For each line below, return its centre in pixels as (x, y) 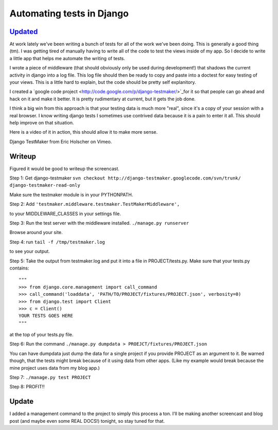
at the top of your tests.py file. (41, 335)
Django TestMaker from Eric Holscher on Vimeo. (61, 141)
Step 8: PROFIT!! (27, 387)
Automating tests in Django (69, 13)
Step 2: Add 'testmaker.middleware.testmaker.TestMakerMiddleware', (95, 204)
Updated (24, 32)
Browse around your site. (36, 232)
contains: (19, 268)
